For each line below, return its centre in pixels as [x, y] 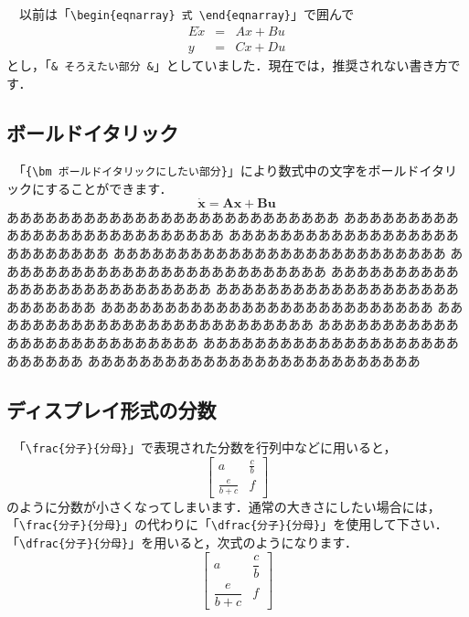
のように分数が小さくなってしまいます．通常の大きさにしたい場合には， [224, 506]
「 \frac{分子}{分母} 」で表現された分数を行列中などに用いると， [208, 447]
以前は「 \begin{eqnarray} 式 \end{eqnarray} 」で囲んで [187, 14]
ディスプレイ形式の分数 [112, 409]
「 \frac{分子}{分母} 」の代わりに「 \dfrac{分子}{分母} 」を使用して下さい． [227, 524]
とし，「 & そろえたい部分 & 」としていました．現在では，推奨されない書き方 [227, 64]
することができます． [109, 189]
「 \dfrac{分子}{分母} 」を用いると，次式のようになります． [182, 543]
